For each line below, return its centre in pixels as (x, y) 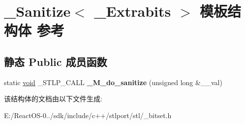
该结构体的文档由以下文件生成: (53, 99)
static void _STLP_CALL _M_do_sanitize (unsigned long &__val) (113, 82)
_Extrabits (133, 11)
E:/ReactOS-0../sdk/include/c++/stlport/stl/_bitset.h (88, 115)
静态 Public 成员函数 (56, 61)
